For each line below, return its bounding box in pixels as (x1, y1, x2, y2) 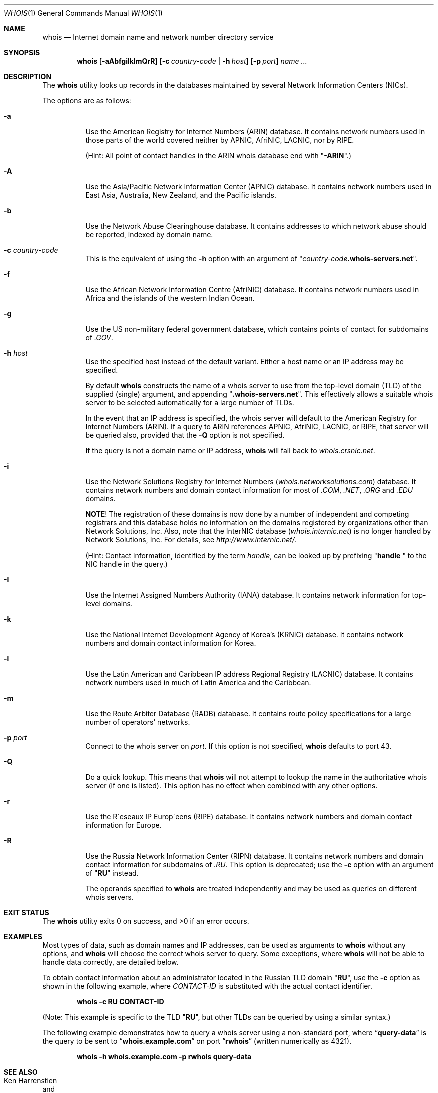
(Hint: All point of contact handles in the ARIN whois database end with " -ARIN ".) (85, 151, 351, 160)
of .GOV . (85, 333, 113, 342)
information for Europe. (85, 821, 162, 829)
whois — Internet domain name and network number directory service (42, 33, 274, 41)
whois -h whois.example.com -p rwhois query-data (77, 1052, 252, 1061)
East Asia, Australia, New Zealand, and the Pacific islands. (85, 191, 276, 199)
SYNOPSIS (4, 48, 40, 57)
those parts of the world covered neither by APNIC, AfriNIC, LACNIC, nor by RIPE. (85, 136, 354, 144)
